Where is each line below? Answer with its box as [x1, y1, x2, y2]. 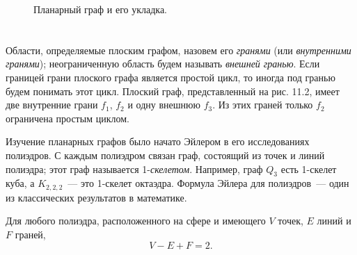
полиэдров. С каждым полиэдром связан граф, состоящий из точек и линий [6, 147, 325, 162]
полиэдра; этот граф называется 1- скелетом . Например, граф [6, 161, 263, 176]
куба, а [6, 176, 35, 190]
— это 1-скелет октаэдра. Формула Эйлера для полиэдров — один [68, 176, 349, 190]
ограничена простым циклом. [6, 110, 129, 125]
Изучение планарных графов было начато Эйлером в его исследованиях [6, 134, 310, 149]
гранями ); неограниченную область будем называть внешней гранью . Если [6, 56, 320, 71]
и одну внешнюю [127, 97, 200, 112]
